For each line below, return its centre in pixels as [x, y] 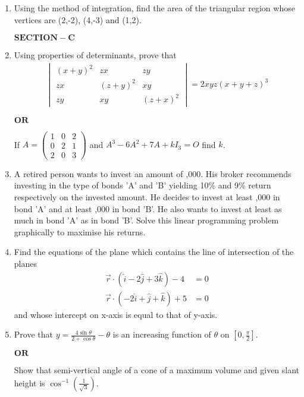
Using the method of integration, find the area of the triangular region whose [154, 8]
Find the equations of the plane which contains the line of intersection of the [154, 252]
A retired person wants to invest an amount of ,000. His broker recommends [153, 173]
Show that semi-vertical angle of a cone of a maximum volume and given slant [157, 369]
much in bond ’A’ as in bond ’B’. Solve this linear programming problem [146, 220]
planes [25, 263]
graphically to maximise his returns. [80, 231]
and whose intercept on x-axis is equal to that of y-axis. [116, 314]
